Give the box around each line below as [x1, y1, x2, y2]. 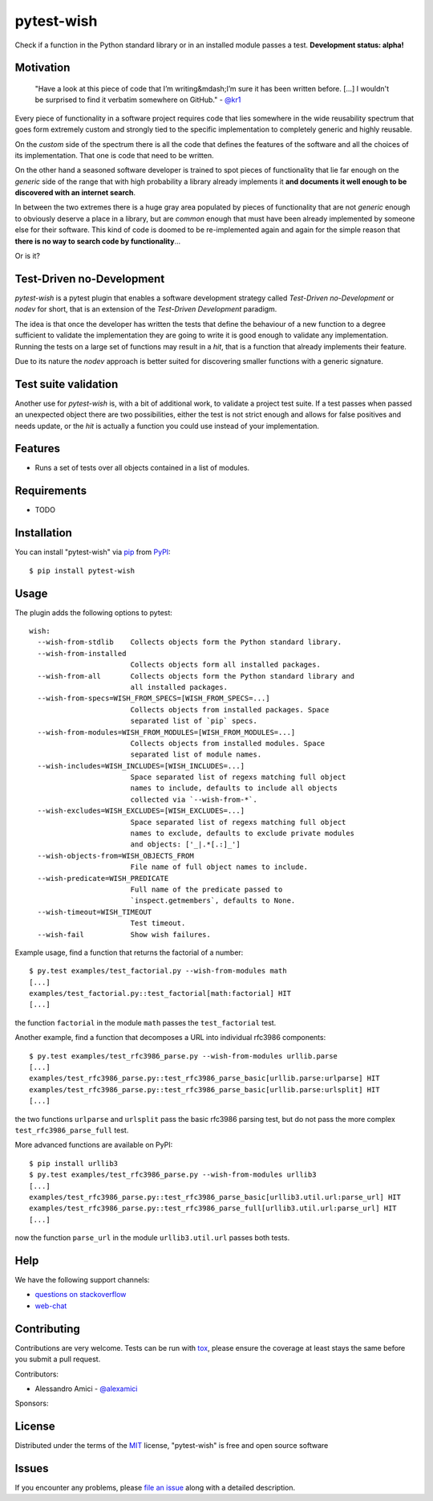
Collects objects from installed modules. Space [130, 739, 326, 748]
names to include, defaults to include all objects [130, 784, 338, 793]
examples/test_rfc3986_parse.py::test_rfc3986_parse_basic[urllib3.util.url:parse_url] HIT [29, 1193, 401, 1201]
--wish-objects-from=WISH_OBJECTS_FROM [37, 851, 194, 860]
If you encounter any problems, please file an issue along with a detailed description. [14, 1483, 296, 1493]
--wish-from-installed [37, 649, 127, 658]
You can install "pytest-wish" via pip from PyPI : [14, 547, 172, 557]
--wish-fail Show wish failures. [37, 930, 212, 939]
